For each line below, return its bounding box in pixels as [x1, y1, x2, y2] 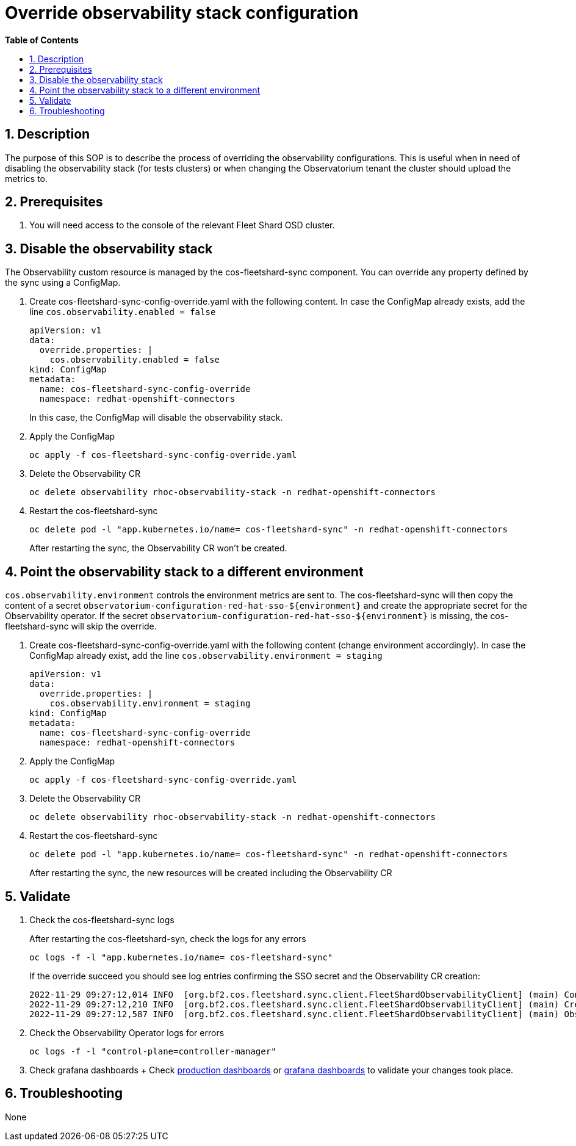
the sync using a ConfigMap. [5, 277, 121, 288]
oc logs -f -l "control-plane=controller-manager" [29, 1046, 276, 1056]
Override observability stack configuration [5, 2, 359, 23]
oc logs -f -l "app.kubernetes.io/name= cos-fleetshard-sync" [29, 952, 333, 962]
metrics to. [5, 173, 48, 184]
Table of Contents [5, 34, 79, 45]
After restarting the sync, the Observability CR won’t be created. [29, 543, 287, 554]
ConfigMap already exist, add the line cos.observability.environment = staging [29, 650, 383, 661]
